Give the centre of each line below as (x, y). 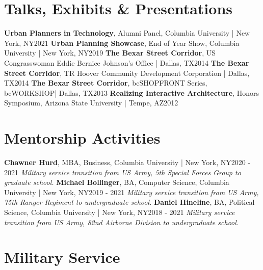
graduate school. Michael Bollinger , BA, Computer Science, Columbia (117, 182)
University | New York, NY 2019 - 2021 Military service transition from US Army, (131, 192)
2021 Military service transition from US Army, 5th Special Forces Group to (123, 172)
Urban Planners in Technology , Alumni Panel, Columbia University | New (127, 33)
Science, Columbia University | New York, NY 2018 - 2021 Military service (120, 212)
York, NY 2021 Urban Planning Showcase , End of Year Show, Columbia (122, 43)
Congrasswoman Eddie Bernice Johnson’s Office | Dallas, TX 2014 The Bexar (127, 62)
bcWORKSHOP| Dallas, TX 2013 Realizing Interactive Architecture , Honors (131, 92)
